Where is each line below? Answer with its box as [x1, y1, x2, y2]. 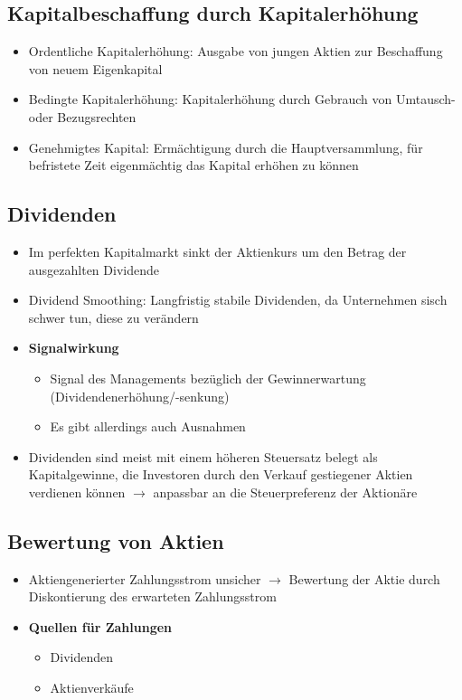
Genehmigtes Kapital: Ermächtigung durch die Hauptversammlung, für [28, 137, 423, 156]
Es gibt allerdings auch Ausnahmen [50, 417, 246, 436]
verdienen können [28, 482, 126, 501]
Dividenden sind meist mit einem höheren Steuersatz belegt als [28, 447, 378, 466]
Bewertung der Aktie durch [288, 569, 440, 588]
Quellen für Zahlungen [28, 617, 173, 636]
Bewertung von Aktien [7, 526, 224, 554]
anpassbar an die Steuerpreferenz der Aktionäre [153, 482, 418, 501]
